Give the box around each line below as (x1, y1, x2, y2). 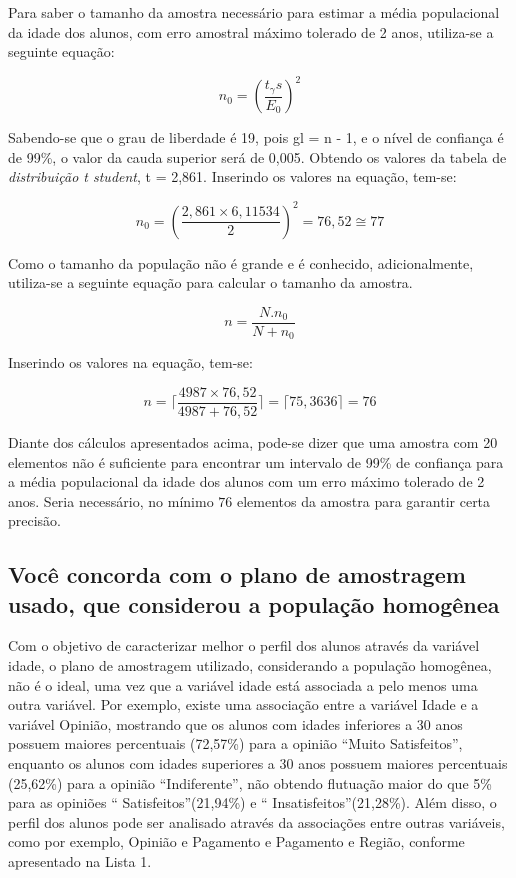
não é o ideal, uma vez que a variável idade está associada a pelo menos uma (8, 674, 478, 695)
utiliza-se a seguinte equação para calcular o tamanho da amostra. (8, 272, 413, 293)
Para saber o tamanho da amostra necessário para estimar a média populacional (8, 2, 500, 22)
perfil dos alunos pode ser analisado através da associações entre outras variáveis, (8, 811, 505, 832)
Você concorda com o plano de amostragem (8, 559, 466, 590)
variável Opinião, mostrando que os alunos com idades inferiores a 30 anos (8, 713, 463, 734)
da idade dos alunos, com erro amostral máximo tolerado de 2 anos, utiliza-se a (8, 21, 494, 42)
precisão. (8, 510, 62, 531)
